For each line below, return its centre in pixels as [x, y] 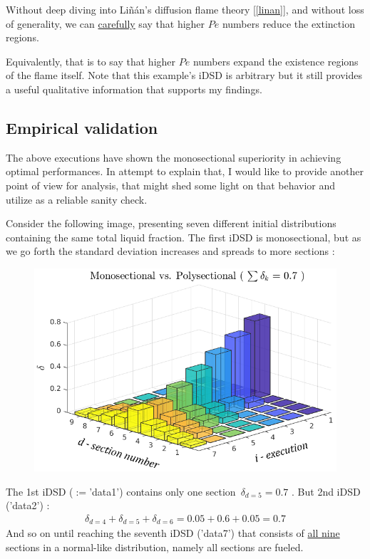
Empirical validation [82, 127]
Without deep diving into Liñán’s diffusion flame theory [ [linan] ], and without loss [185, 9]
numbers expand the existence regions [276, 61]
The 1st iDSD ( [40, 491]
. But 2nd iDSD [326, 491]
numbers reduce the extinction [288, 23]
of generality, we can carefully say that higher [106, 23]
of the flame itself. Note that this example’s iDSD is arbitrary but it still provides [184, 75]
